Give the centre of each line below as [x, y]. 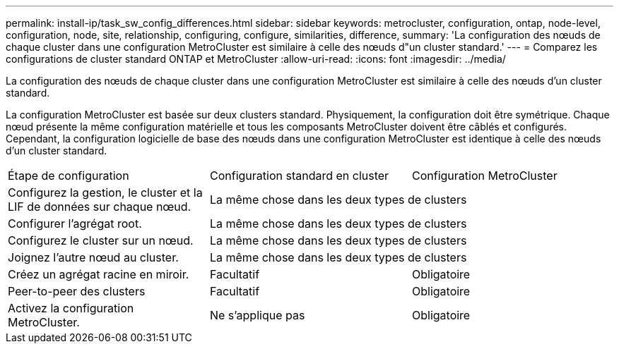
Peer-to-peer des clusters [77, 291]
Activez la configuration [71, 308]
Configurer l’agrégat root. [75, 224]
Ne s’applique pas [257, 315]
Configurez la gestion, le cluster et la [105, 192]
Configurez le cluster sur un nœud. [101, 240]
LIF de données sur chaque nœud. [100, 207]
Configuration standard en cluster [299, 176]
